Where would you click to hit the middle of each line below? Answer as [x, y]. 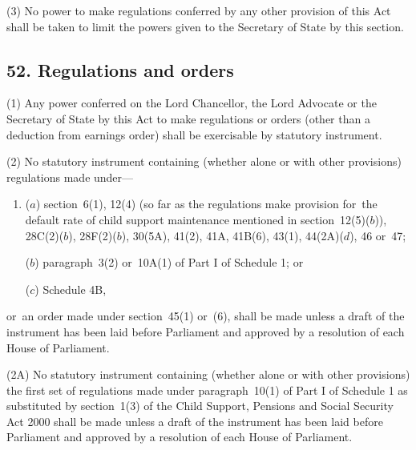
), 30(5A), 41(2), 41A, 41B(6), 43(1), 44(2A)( [232, 235]
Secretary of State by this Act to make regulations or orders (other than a [188, 118]
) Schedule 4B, [71, 289]
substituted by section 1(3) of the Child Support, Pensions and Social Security [200, 406]
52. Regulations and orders [120, 69]
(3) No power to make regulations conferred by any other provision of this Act [199, 10]
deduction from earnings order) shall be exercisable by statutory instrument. [194, 134]
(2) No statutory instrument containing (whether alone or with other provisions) [204, 161]
